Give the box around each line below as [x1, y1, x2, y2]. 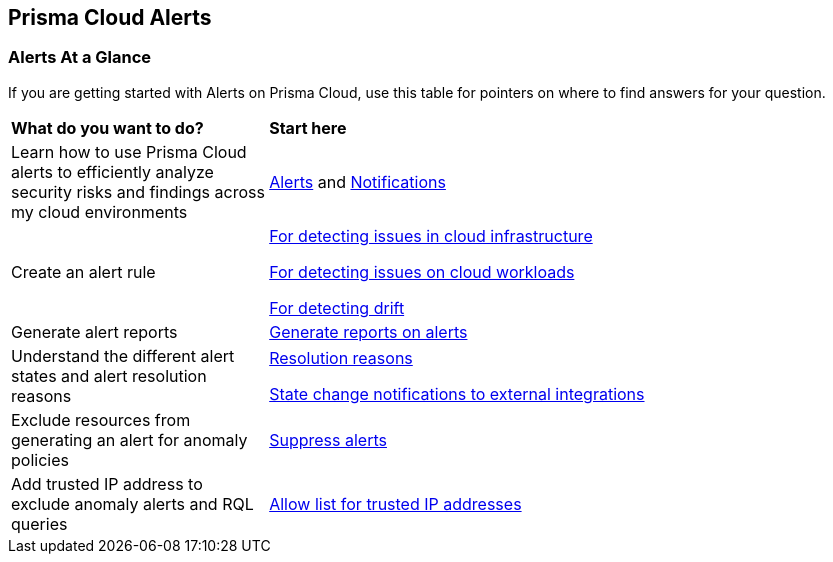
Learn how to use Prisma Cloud [11, 141, 247, 162]
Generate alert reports [11, 321, 178, 342]
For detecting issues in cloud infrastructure [269, 225, 593, 246]
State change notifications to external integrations [269, 383, 645, 404]
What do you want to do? [11, 117, 204, 138]
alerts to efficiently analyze [11, 161, 214, 182]
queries [11, 513, 68, 534]
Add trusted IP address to [11, 473, 203, 494]
